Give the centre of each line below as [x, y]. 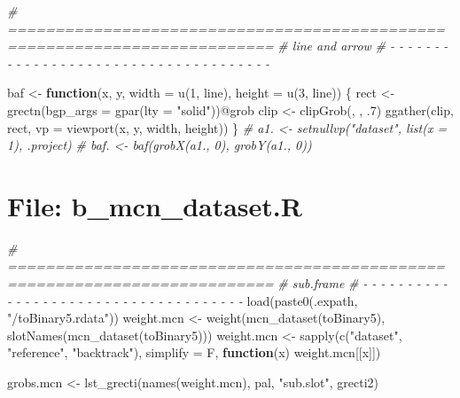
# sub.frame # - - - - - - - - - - [363, 283]
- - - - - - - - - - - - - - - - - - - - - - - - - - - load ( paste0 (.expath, [183, 300]
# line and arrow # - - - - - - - [363, 46]
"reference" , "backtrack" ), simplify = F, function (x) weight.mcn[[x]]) [194, 352]
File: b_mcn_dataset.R [155, 205]
